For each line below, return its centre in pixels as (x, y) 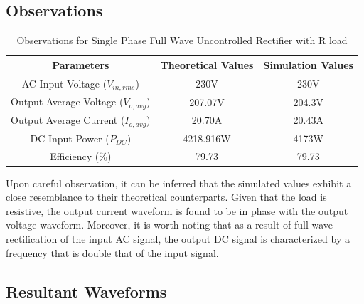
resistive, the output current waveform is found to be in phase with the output (177, 210)
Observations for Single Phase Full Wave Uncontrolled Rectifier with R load (182, 40)
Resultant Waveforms (86, 291)
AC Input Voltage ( (64, 83)
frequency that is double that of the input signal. (112, 252)
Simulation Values (308, 64)
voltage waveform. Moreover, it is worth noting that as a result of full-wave (170, 225)
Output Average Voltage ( (67, 101)
